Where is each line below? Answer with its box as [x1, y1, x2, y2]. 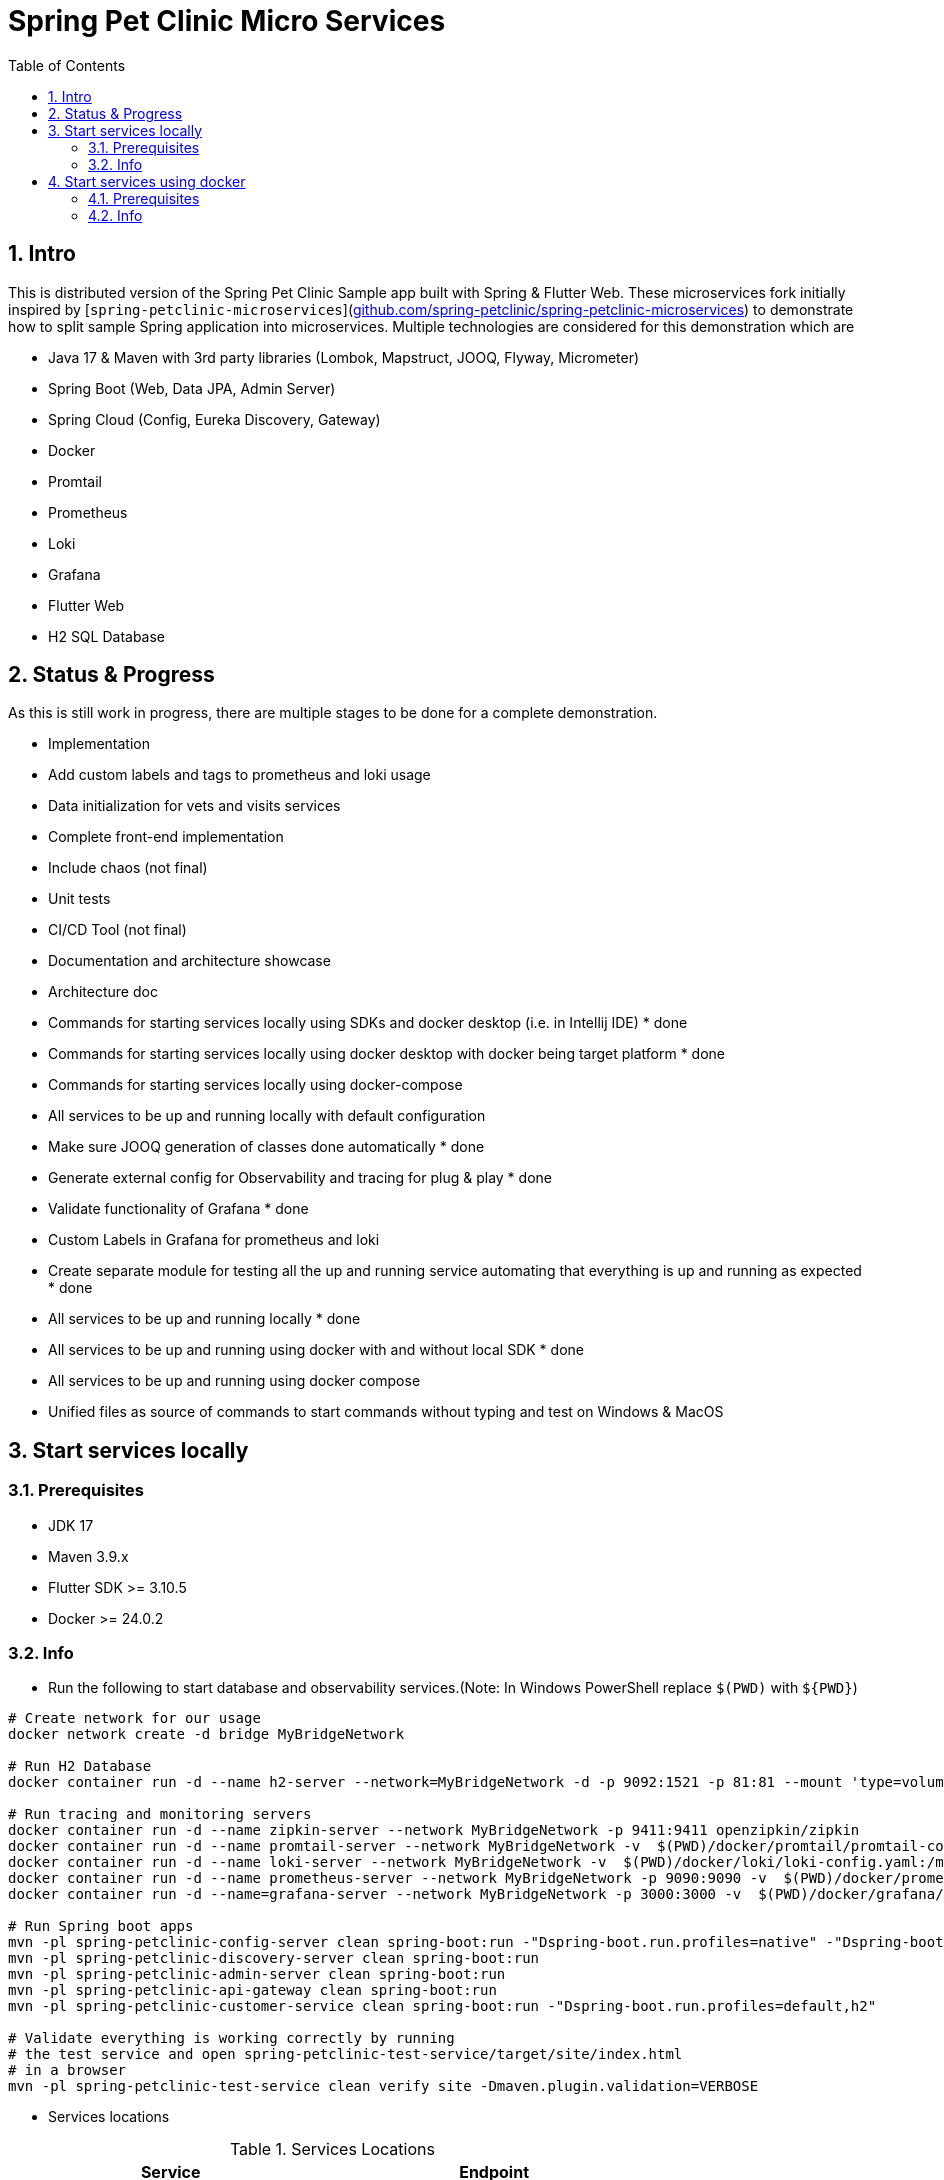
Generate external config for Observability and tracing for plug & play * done [48, 1169, 552, 1187]
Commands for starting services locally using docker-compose [48, 1076, 463, 1094]
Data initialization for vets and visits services [48, 797, 341, 815]
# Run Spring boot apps [8, 1918, 194, 1935]
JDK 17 [48, 1516, 94, 1534]
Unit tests [48, 890, 111, 908]
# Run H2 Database [8, 1758, 152, 1775]
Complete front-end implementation [48, 828, 284, 846]
